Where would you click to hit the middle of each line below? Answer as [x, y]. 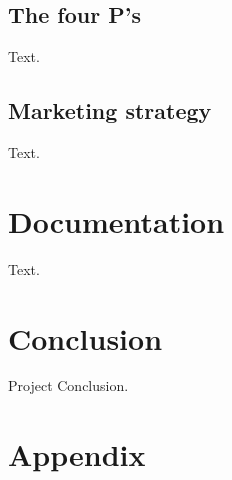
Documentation [116, 220]
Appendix [77, 454]
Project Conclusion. [68, 385]
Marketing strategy [110, 110]
